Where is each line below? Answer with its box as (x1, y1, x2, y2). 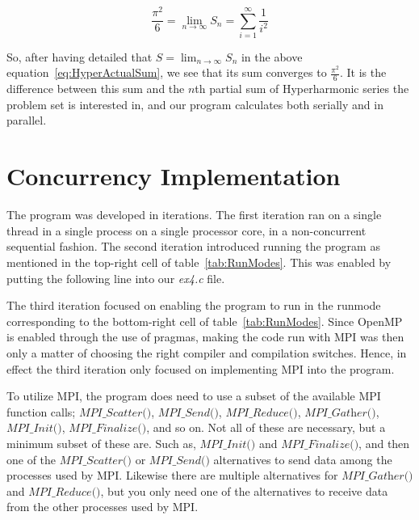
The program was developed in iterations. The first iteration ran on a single (6, 206, 382, 223)
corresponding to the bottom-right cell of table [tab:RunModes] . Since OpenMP (6, 312, 403, 329)
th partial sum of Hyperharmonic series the (195, 80, 409, 97)
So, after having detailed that (6, 48, 153, 65)
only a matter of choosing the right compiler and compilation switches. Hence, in (6, 344, 407, 361)
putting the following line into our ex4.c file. (6, 269, 225, 286)
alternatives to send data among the (213, 450, 392, 467)
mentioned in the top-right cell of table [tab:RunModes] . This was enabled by (6, 253, 392, 270)
